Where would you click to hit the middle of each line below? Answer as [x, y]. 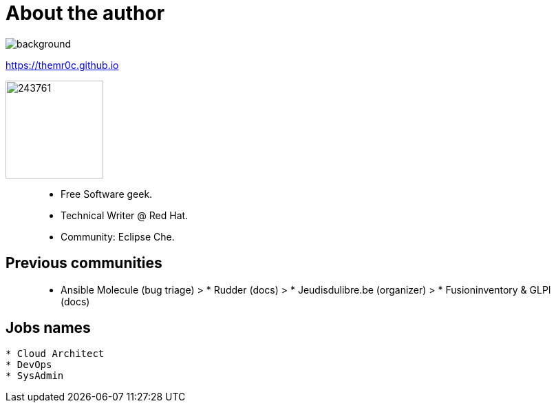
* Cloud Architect [55, 354]
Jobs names [48, 328]
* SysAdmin [35, 376]
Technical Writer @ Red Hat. [125, 215]
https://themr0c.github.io [62, 65]
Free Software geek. [107, 194]
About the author [85, 13]
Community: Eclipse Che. [118, 236]
